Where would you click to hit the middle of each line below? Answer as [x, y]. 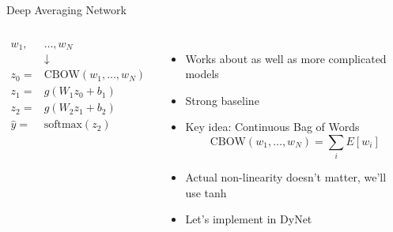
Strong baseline [222, 100]
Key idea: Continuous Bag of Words [272, 127]
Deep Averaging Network [66, 9]
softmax [63, 125]
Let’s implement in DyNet [249, 219]
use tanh [206, 192]
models [202, 74]
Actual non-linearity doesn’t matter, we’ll [286, 177]
